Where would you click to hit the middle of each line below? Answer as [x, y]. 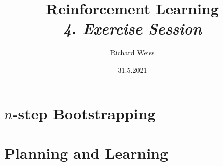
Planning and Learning [86, 153]
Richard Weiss [132, 53]
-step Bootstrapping [84, 113]
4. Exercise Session [132, 28]
